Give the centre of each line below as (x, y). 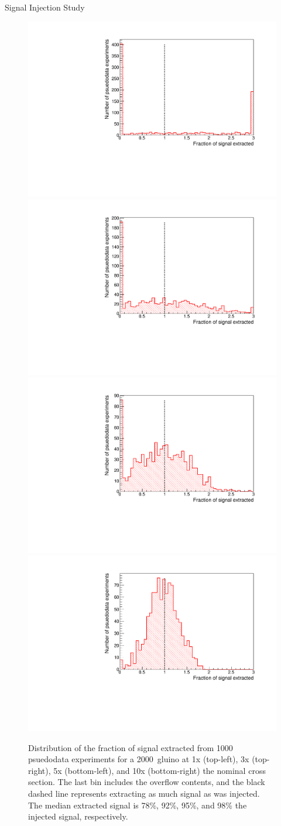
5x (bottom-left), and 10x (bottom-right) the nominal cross (160, 770)
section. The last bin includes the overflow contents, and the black (147, 782)
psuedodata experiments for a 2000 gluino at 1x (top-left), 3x (139, 759)
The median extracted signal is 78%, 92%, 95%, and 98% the (138, 805)
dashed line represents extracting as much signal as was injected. (144, 793)
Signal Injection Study (45, 7)
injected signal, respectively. (78, 816)
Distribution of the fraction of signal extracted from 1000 (131, 747)
